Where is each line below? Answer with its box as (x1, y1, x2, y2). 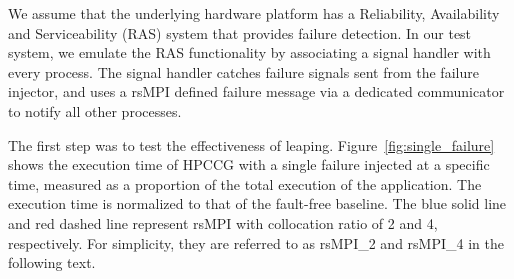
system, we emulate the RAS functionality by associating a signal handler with (8, 42, 491, 63)
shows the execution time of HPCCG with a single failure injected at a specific (8, 154, 490, 175)
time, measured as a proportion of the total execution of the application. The (8, 173, 482, 194)
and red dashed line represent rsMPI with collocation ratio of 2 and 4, (8, 212, 438, 233)
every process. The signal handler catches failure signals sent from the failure (8, 61, 479, 82)
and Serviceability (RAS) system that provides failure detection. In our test (8, 22, 472, 43)
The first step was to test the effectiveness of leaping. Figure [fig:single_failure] (8, 134, 495, 155)
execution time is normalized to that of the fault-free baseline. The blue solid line (8, 193, 507, 214)
